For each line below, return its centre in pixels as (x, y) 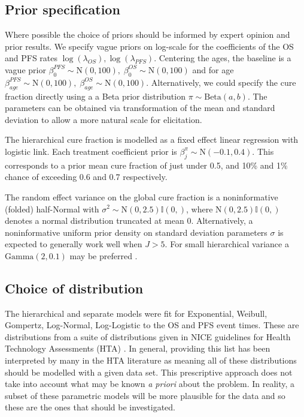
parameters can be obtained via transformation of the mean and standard (140, 108)
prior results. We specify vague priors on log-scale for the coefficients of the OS (149, 46)
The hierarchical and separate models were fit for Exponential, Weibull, (136, 313)
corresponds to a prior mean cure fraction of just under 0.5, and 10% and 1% (146, 165)
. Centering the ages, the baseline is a (223, 58)
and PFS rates (31, 58)
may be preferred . (104, 255)
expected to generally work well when (74, 244)
